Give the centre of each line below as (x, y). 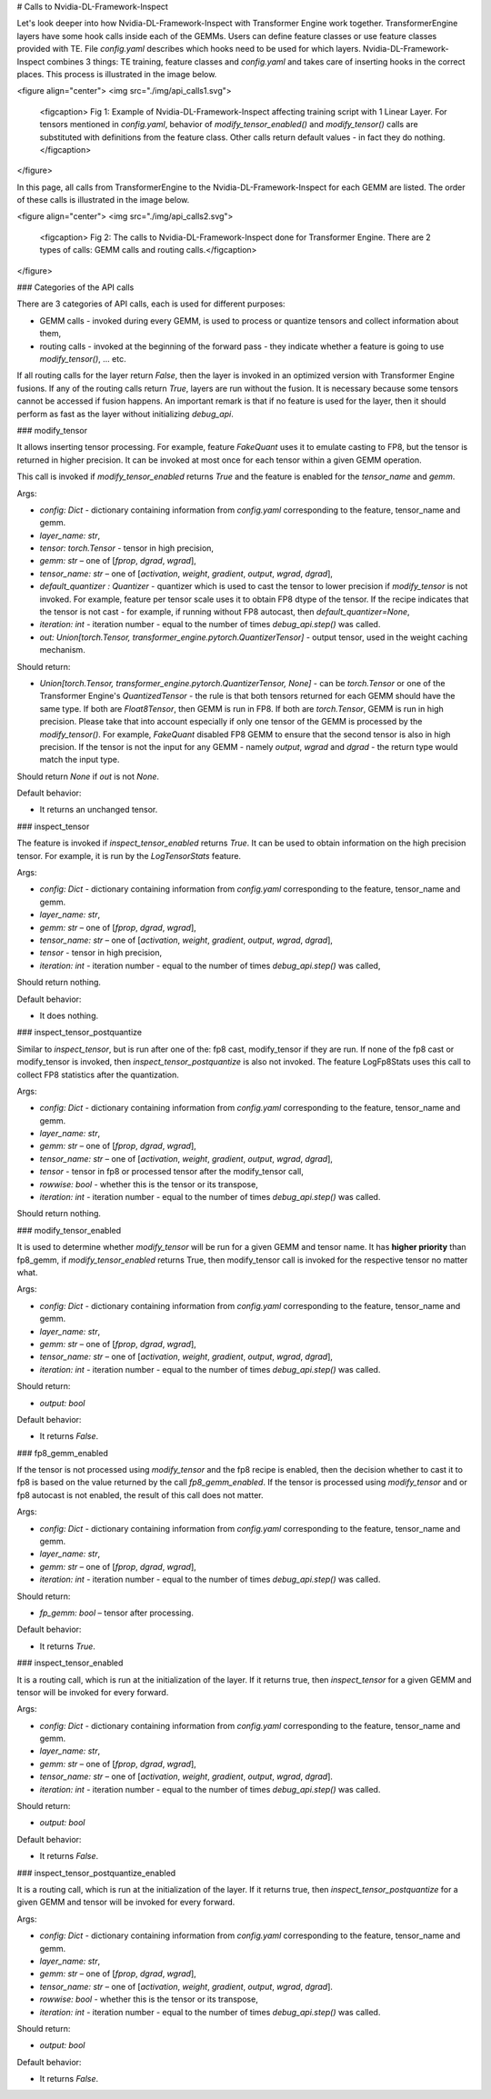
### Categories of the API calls (75, 287)
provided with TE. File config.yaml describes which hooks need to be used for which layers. (189, 49)
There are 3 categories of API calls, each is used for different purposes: (151, 304)
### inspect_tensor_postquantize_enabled (96, 1873)
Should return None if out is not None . (88, 776)
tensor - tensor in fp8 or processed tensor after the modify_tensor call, (172, 1172)
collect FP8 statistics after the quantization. (98, 1074)
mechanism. (62, 650)
